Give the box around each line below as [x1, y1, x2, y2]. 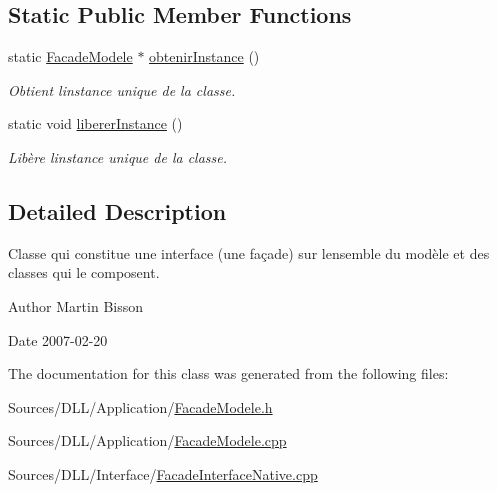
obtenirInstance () [149, 46, 260, 67]
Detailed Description [8, 195, 227, 226]
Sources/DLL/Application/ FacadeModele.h [8, 396, 273, 417]
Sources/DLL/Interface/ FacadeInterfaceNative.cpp [8, 463, 318, 484]
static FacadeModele [8, 46, 133, 67]
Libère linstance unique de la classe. [8, 146, 228, 167]
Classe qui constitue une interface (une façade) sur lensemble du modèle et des [8, 242, 490, 263]
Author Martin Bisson [8, 295, 144, 316]
